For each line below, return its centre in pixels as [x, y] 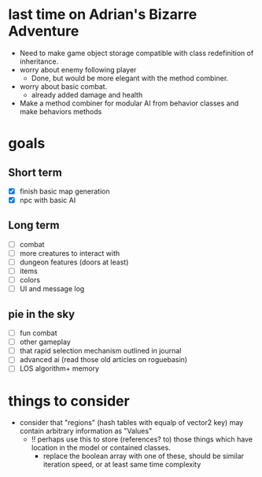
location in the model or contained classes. [101, 448]
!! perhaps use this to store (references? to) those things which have [142, 439]
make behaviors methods [61, 111]
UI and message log [52, 289]
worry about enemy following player [78, 69]
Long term [34, 226]
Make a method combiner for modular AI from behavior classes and [129, 103]
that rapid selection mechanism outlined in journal [100, 351]
